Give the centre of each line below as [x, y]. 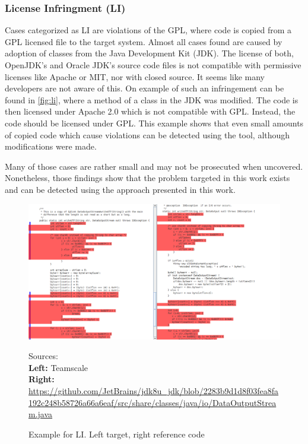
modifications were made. [51, 146]
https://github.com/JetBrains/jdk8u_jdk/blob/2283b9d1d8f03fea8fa [154, 391]
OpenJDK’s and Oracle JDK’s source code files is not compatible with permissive [153, 65]
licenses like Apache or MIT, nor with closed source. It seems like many [135, 76]
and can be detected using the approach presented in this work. [120, 189]
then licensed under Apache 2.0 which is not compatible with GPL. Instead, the [150, 111]
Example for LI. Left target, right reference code [117, 434]
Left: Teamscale [58, 367]
